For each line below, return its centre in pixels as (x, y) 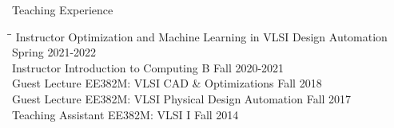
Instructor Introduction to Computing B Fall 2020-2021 (148, 67)
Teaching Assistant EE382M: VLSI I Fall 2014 (125, 114)
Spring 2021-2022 (54, 52)
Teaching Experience (63, 10)
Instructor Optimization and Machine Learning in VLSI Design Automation (201, 36)
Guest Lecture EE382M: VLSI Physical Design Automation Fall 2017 (182, 98)
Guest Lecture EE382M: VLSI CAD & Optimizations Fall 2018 (167, 83)
